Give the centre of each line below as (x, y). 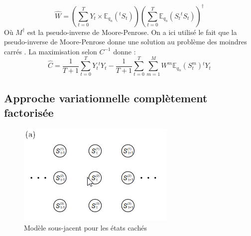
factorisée (29, 113)
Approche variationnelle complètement (106, 98)
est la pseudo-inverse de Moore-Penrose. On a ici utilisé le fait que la (132, 32)
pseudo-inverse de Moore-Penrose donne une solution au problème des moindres (125, 42)
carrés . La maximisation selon (51, 51)
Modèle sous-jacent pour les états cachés (85, 227)
